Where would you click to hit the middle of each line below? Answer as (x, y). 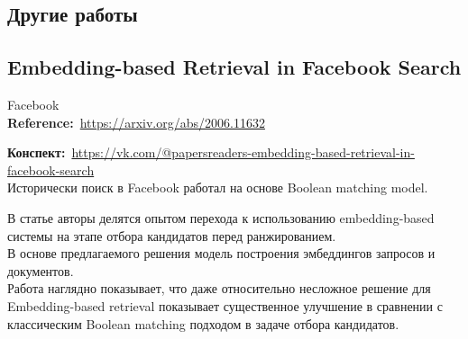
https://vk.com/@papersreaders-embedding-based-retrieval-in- (243, 152)
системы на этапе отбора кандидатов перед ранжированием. (172, 235)
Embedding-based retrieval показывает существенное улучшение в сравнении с (225, 305)
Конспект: (37, 152)
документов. (41, 270)
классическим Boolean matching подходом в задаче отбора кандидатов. (203, 323)
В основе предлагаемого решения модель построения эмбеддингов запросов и (221, 253)
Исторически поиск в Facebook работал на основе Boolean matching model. (218, 187)
